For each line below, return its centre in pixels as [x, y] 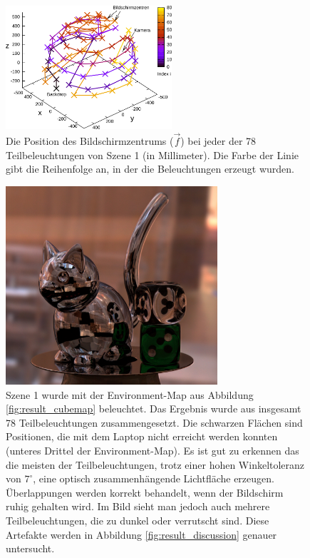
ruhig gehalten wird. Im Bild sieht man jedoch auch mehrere [138, 506]
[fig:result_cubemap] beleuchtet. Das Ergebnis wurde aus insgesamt [154, 409]
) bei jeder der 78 [218, 141]
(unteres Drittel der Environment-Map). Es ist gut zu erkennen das [153, 450]
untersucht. [30, 548]
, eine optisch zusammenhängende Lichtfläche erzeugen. [154, 478]
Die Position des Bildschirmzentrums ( [90, 141]
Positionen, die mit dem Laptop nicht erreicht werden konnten [142, 436]
